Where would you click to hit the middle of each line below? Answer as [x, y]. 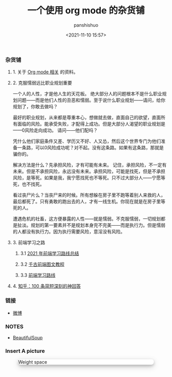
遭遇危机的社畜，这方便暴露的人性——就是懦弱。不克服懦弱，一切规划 [87, 219]
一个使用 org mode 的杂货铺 [86, 11]
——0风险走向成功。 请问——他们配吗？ [55, 130]
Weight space [33, 362]
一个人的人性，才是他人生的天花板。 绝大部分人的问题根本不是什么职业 [87, 94]
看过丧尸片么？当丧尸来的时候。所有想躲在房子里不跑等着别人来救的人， [89, 195]
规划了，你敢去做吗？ [35, 107]
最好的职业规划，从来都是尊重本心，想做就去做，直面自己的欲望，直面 [87, 117]
